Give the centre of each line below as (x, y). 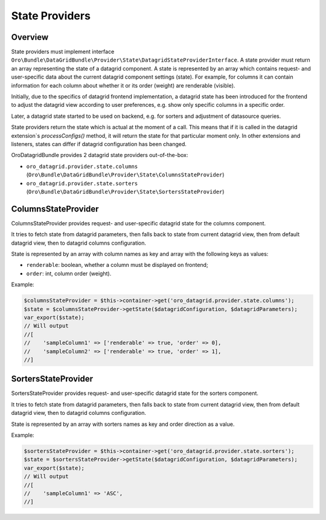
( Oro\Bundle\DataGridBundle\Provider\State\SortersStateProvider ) (125, 191)
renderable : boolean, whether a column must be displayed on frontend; (117, 265)
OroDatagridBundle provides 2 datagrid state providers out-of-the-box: (100, 155)
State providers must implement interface (63, 52)
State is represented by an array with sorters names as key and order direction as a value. (123, 424)
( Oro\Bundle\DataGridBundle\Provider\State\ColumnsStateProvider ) (125, 175)
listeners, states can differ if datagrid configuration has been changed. (99, 144)
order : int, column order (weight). (69, 273)
